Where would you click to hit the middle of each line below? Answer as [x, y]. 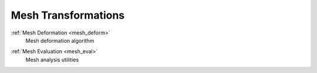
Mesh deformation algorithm [60, 40]
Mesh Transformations [68, 15]
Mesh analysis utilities [52, 60]
